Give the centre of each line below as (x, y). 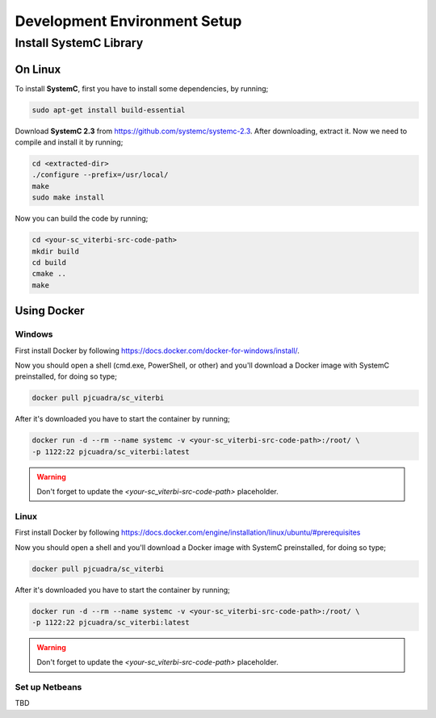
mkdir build (56, 251)
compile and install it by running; (69, 142)
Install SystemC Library (79, 43)
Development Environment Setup (128, 21)
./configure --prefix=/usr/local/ (100, 175)
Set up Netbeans (48, 687)
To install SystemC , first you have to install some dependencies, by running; (142, 88)
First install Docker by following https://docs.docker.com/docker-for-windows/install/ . (157, 351)
